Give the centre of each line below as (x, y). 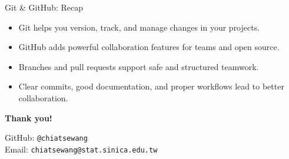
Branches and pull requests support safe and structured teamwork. (139, 66)
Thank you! (29, 117)
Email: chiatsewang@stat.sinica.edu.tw (81, 149)
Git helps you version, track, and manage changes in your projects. (139, 27)
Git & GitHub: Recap (44, 7)
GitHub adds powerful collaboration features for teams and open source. (149, 47)
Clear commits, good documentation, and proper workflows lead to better (151, 86)
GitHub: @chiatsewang (46, 138)
